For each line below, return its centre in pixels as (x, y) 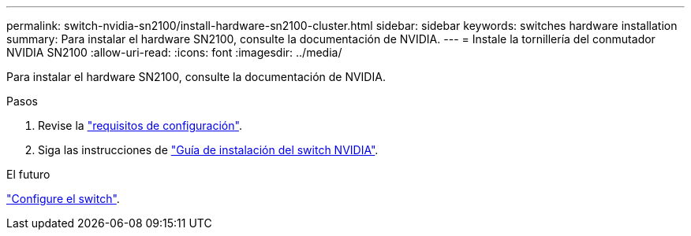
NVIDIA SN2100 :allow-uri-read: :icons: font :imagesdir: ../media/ (174, 52)
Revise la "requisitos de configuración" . (140, 125)
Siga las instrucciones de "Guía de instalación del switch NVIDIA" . (208, 150)
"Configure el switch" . (63, 199)
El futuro (28, 174)
